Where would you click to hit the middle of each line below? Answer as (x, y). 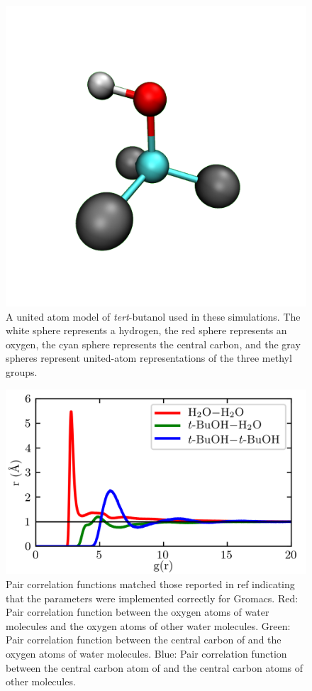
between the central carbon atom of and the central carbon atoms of (155, 667)
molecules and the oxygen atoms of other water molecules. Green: (148, 625)
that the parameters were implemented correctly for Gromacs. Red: (152, 598)
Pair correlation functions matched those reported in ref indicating (150, 584)
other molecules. (41, 681)
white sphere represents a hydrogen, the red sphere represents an (146, 330)
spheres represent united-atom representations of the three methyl (149, 358)
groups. (22, 371)
